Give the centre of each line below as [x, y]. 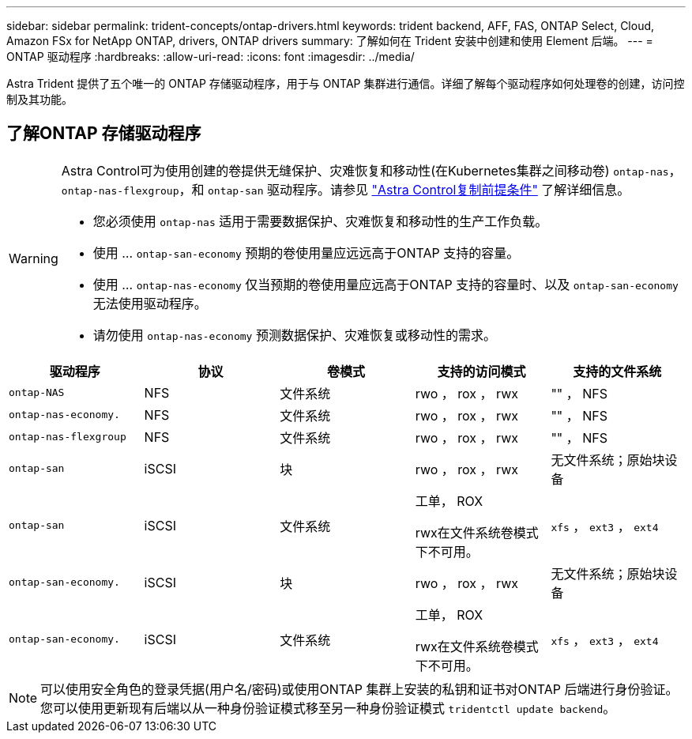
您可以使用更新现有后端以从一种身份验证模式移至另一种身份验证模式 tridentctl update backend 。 [328, 708]
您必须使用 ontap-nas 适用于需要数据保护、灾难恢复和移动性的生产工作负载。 [320, 221]
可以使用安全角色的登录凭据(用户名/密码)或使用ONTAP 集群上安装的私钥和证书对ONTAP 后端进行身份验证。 [359, 689]
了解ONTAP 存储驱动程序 [104, 134]
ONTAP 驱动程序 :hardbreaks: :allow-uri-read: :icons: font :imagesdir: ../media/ [211, 57]
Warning [34, 258]
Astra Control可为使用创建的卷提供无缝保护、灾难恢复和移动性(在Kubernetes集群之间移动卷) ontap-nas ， [371, 170]
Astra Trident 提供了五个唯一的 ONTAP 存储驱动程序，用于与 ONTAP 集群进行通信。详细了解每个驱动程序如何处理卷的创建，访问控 [346, 83]
